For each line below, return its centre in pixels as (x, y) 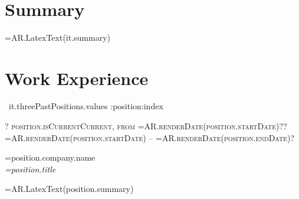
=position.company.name (50, 157)
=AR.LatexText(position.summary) (69, 189)
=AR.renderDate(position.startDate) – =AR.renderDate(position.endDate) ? (150, 137)
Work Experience (77, 78)
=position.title (30, 169)
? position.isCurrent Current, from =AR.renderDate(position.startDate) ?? (146, 126)
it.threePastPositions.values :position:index (86, 106)
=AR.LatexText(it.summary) (58, 37)
